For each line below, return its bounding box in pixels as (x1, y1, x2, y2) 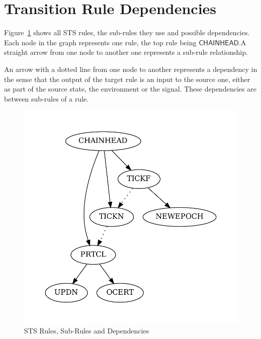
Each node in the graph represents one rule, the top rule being (4, 37, 197, 47)
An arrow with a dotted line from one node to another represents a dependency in (4, 63, 257, 74)
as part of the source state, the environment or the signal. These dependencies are (4, 83, 256, 94)
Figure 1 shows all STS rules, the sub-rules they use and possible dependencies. (4, 27, 250, 38)
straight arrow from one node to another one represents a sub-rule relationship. (4, 47, 248, 57)
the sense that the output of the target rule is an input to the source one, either (4, 73, 250, 84)
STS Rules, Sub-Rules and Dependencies (24, 325, 149, 335)
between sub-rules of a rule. (4, 93, 89, 104)
